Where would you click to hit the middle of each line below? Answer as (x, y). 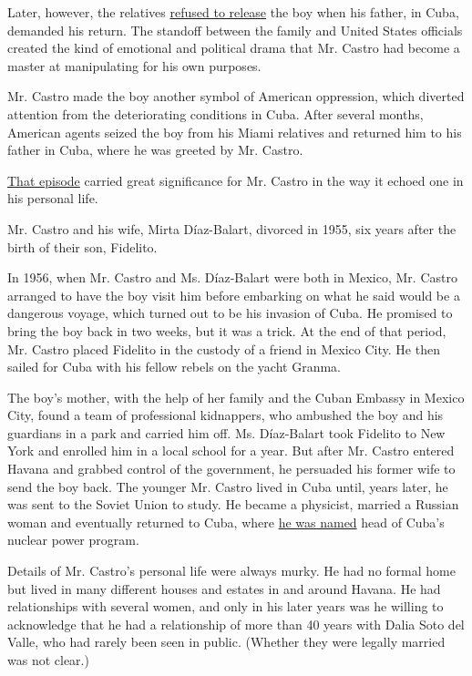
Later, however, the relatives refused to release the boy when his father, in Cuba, (233, 12)
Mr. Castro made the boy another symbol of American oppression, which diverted (236, 96)
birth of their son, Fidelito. (82, 246)
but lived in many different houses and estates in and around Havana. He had (224, 588)
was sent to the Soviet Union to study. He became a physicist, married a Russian (233, 504)
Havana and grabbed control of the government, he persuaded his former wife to (231, 469)
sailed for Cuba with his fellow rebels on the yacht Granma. (174, 367)
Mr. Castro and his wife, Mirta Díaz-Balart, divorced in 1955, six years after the (232, 228)
